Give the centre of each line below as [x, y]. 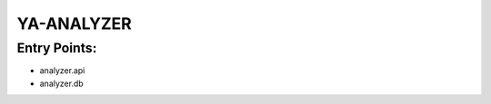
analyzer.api [62, 71]
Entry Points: [57, 48]
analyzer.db [61, 83]
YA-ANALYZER [74, 24]
